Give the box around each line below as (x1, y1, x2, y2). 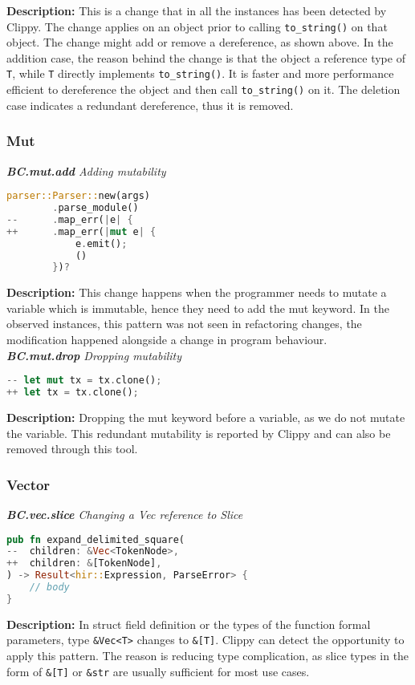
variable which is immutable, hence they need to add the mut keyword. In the (6, 299, 389, 316)
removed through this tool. (6, 440, 138, 457)
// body (29, 582, 70, 594)
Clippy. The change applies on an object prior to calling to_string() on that (6, 18, 388, 34)
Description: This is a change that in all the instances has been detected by (6, 2, 387, 18)
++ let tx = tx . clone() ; (6, 387, 139, 399)
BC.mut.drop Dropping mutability (6, 347, 182, 363)
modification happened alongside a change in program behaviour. (6, 331, 328, 348)
